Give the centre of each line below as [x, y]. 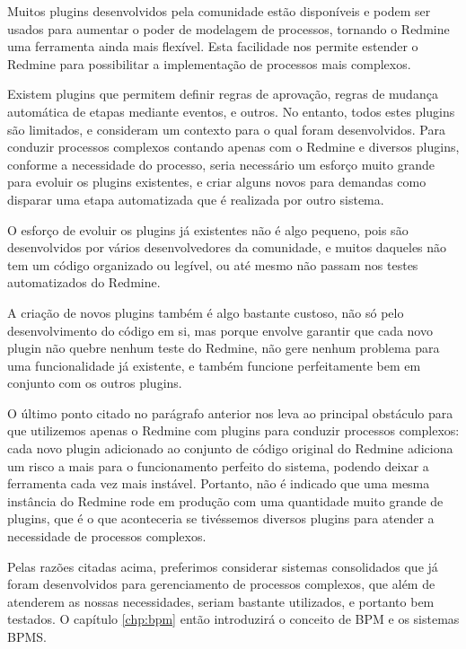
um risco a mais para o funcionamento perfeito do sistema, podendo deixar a [218, 465]
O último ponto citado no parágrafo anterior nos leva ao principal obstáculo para [230, 412]
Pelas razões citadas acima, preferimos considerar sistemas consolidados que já [223, 566]
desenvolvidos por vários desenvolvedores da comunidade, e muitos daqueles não [227, 247]
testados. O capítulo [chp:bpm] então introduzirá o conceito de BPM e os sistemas [233, 619]
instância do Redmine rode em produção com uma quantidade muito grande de [225, 500]
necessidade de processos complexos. [107, 536]
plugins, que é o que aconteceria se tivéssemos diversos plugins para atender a [221, 518]
